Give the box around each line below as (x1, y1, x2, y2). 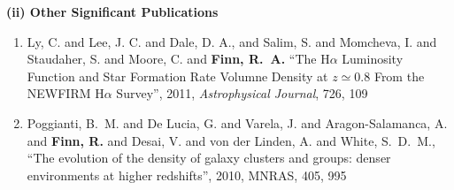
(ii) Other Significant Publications (6, 3, 219, 20)
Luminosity (342, 49, 404, 68)
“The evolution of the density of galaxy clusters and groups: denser (27, 148, 391, 167)
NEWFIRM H (27, 84, 104, 103)
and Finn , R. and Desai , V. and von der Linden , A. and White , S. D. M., (27, 131, 435, 149)
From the (373, 66, 425, 85)
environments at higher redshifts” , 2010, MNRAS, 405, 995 (27, 165, 347, 184)
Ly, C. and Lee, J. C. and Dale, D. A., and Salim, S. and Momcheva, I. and (27, 32, 437, 50)
